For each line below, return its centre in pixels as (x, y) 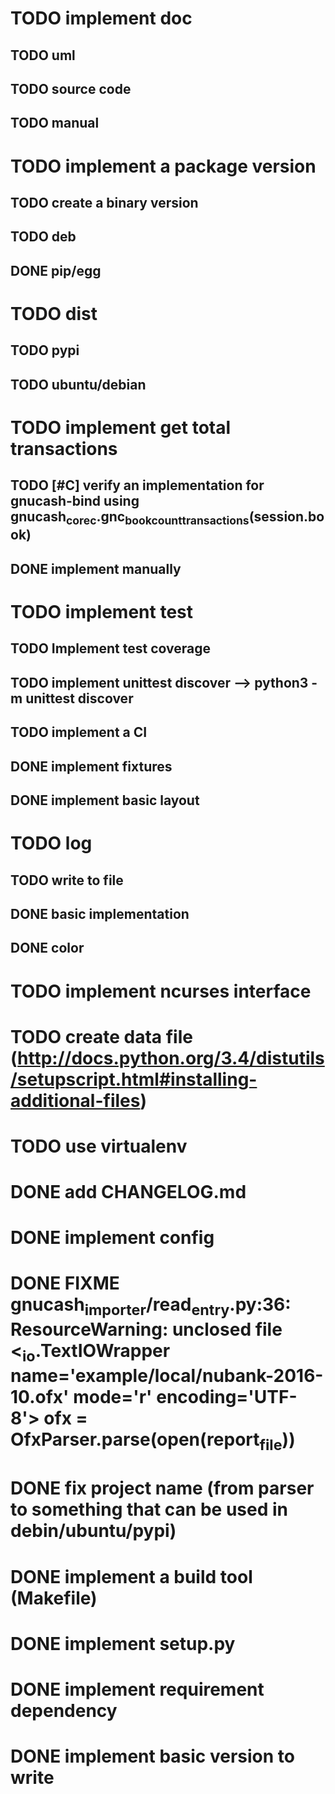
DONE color (47, 948)
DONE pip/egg (56, 270)
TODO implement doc (101, 18)
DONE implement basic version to (152, 1756)
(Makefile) (54, 1598)
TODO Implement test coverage (111, 648)
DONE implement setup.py (123, 1643)
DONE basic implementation (100, 913)
